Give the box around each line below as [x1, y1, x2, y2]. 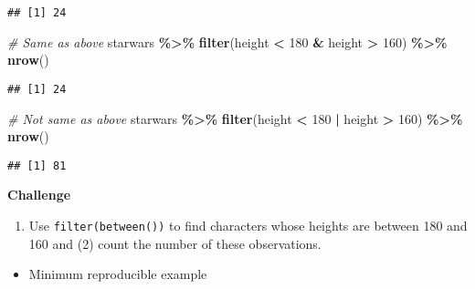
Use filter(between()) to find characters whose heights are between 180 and [28, 215, 468, 234]
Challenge [7, 185, 71, 204]
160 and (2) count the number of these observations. [28, 233, 322, 253]
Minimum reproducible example [28, 264, 207, 284]
